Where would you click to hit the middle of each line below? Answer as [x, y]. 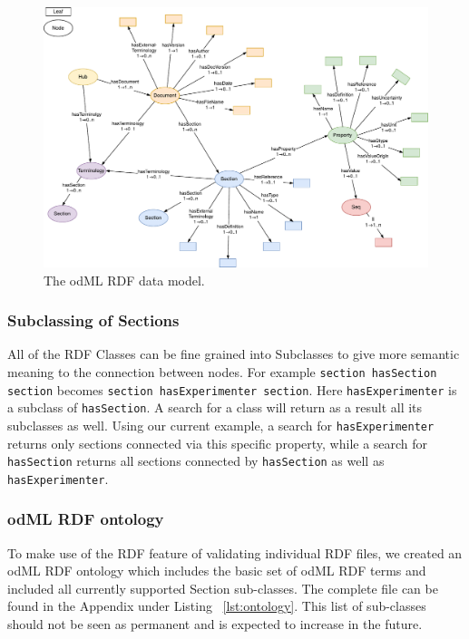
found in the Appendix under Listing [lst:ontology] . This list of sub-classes [217, 606]
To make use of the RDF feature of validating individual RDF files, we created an [235, 552]
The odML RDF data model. [124, 280]
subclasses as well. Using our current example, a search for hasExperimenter [221, 425]
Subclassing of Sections [93, 320]
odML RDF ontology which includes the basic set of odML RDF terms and [217, 571]
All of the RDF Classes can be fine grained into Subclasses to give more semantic [234, 354]
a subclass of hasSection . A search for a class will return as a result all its [215, 407]
